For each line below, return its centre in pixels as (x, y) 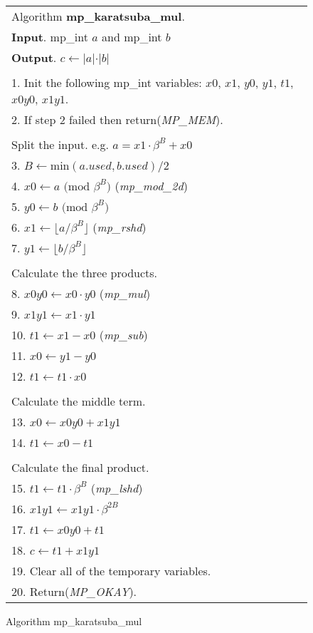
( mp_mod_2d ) (151, 186)
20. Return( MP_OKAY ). (74, 591)
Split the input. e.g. (60, 144)
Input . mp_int (50, 37)
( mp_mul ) (125, 293)
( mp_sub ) (123, 335)
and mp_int (132, 37)
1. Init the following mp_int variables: (107, 82)
